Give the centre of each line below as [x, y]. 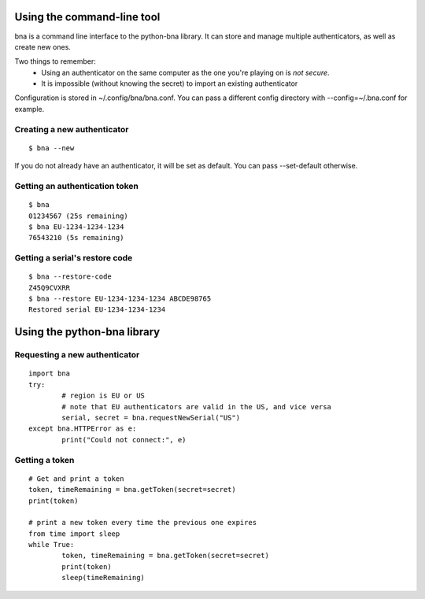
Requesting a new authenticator [77, 355]
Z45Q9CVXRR [50, 288]
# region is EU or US [103, 396]
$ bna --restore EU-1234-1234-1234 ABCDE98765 [120, 299]
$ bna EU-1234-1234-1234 [76, 227]
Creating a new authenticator [72, 129]
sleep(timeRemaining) [103, 578]
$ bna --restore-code [70, 277]
